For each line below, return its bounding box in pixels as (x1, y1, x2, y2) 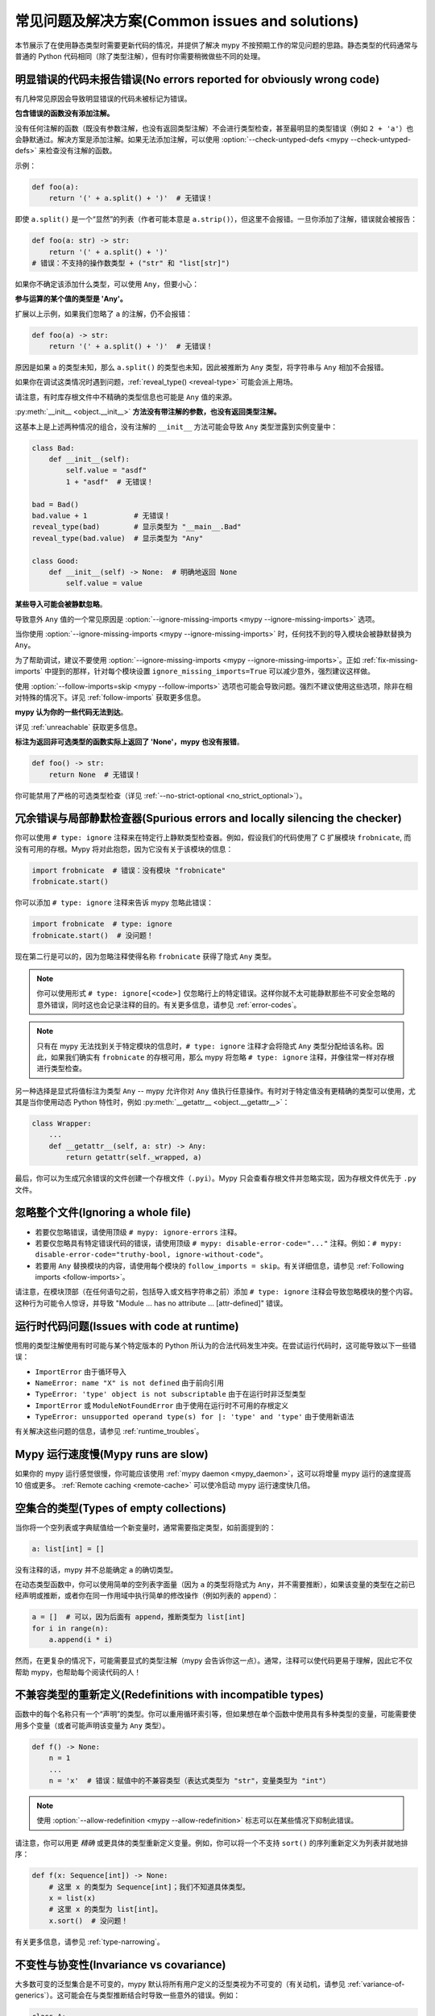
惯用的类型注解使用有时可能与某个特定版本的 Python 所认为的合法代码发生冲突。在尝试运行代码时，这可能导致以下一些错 (14, 1340, 416, 1350)
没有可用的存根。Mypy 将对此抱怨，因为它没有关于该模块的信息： (14, 843, 234, 854)
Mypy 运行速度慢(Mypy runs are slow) (14, 1447, 209, 1461)
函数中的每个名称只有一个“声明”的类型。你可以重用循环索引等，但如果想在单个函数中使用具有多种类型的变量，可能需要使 (14, 1710, 416, 1719)
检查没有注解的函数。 (45, 146, 117, 156)
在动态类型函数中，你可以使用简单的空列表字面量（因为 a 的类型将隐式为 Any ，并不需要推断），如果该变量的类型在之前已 (14, 1580, 416, 1589)
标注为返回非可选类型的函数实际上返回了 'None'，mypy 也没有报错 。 (14, 737, 245, 747)
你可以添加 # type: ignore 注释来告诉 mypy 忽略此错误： (14, 898, 213, 907)
